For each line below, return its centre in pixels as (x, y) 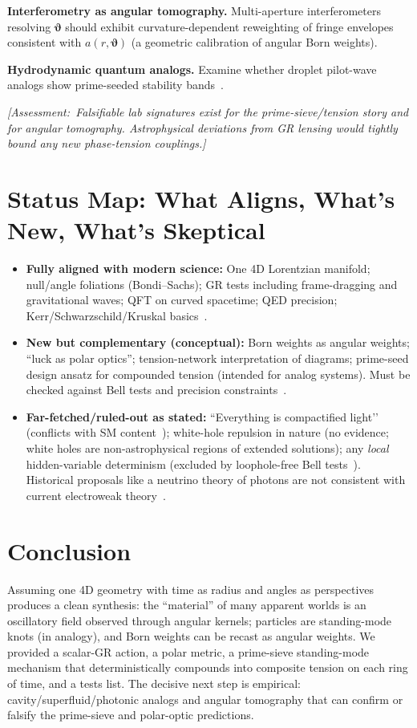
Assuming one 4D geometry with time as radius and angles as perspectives (191, 589)
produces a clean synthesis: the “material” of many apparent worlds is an (187, 605)
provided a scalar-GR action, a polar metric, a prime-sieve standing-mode (188, 651)
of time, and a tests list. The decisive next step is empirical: (154, 683)
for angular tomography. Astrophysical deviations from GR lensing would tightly (202, 127)
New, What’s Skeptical (136, 230)
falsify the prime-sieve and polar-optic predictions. (131, 715)
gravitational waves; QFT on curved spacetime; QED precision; (182, 300)
